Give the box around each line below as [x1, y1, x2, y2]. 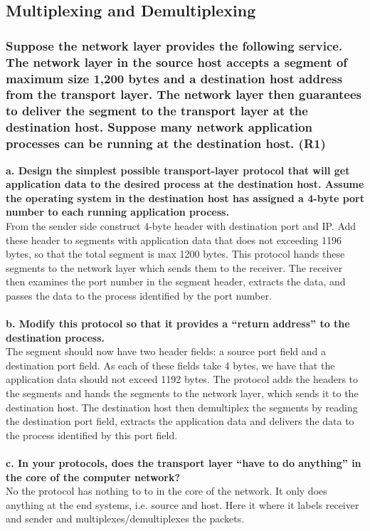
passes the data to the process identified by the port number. [6, 288, 272, 303]
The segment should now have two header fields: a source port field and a [6, 344, 326, 359]
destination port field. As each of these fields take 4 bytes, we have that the [6, 357, 335, 372]
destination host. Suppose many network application [6, 118, 313, 136]
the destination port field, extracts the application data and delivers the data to [6, 414, 354, 429]
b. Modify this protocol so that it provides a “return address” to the [6, 316, 350, 331]
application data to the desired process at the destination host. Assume [6, 177, 364, 191]
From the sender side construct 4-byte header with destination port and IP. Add [6, 218, 356, 233]
